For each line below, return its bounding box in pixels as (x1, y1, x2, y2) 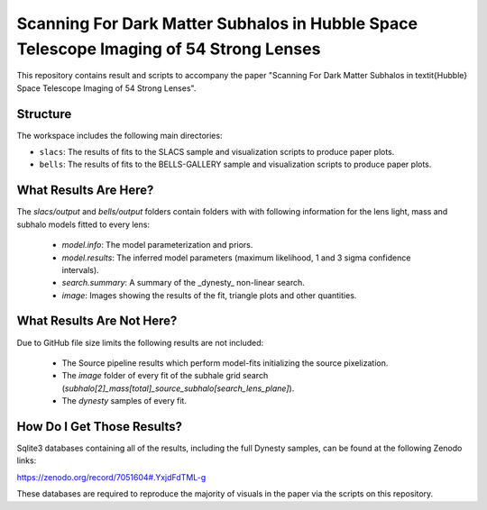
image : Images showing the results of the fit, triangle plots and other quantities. (61, 289, 357, 301)
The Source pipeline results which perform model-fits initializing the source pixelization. (61, 357, 389, 369)
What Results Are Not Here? (16, 314, 178, 329)
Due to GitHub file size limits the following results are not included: (16, 337, 264, 348)
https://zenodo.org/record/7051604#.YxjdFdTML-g (16, 471, 207, 482)
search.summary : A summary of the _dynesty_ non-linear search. (61, 278, 306, 288)
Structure (16, 106, 72, 122)
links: (16, 455, 37, 466)
